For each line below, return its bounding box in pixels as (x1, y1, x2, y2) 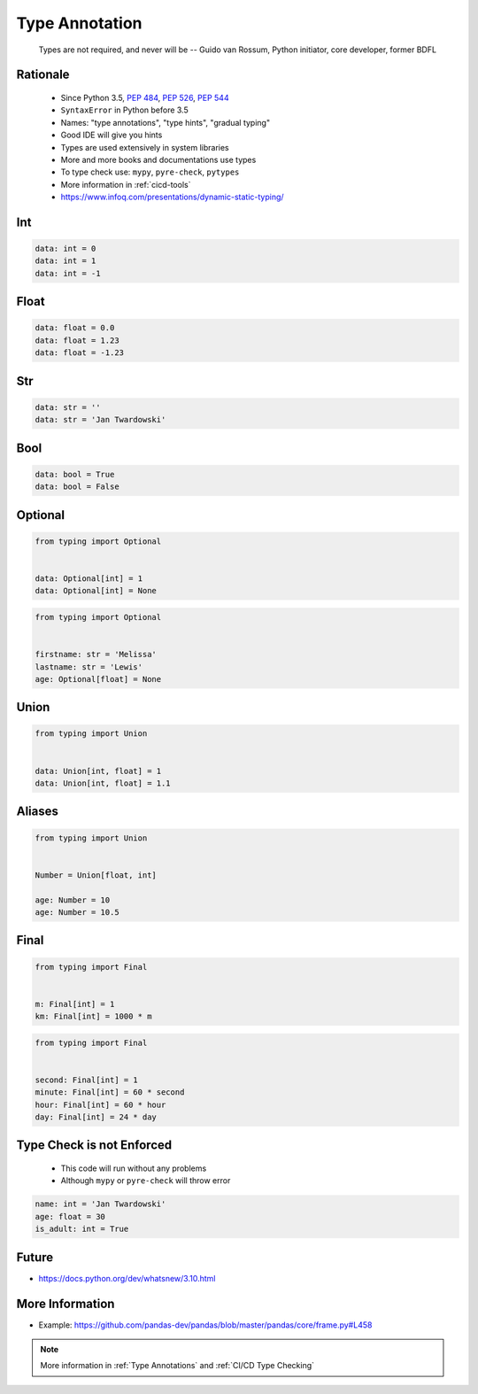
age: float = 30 (35, 1212, 106, 1221)
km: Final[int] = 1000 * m (35, 1011, 152, 1022)
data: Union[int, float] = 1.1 (35, 778, 172, 788)
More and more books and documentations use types (60, 154, 257, 165)
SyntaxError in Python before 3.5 (60, 105, 189, 115)
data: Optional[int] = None (35, 585, 157, 596)
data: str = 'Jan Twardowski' (35, 414, 166, 425)
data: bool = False (35, 482, 119, 492)
